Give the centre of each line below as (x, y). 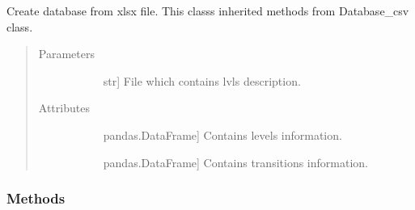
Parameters (66, 54)
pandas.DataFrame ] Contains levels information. (222, 134)
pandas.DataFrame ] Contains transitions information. (235, 162)
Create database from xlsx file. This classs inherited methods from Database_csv (208, 10)
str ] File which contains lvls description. (202, 80)
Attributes (64, 108)
